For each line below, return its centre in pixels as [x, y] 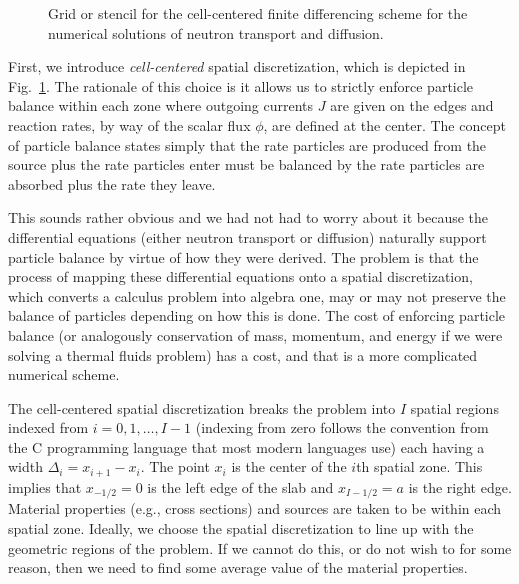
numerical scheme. [64, 374]
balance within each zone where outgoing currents [161, 105]
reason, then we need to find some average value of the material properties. [238, 567]
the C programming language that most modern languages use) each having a [246, 446]
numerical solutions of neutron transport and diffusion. [216, 32]
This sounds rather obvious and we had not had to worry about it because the [248, 217]
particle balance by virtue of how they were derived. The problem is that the [243, 256]
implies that [45, 486]
